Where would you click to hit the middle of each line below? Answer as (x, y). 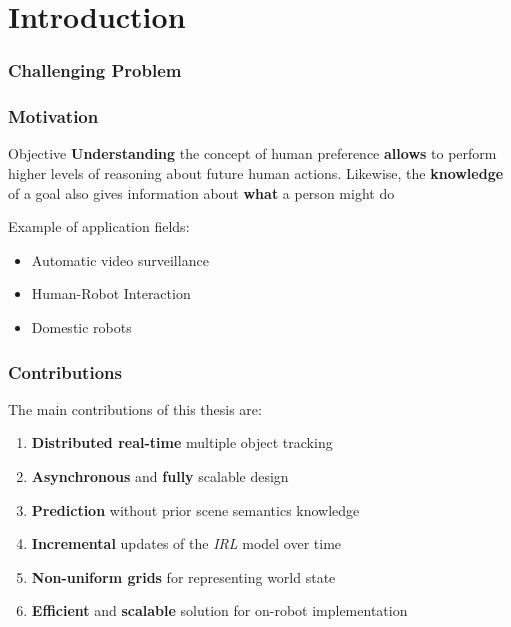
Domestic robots (81, 327)
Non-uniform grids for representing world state (183, 576)
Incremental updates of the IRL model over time (186, 543)
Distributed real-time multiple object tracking (182, 442)
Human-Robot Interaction (111, 293)
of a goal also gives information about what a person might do (201, 192)
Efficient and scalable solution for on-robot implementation (219, 610)
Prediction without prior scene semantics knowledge (195, 509)
